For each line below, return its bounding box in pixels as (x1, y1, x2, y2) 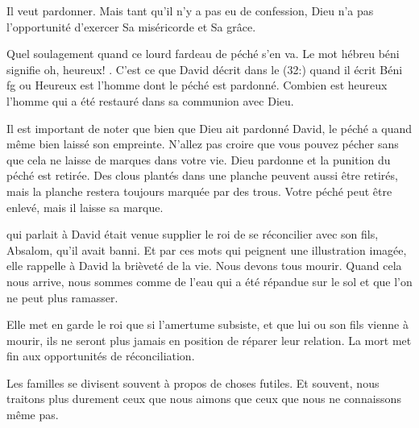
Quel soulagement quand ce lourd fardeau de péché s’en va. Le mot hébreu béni (6, 45, 400, 62)
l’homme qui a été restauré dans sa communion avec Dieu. (6, 92, 294, 109)
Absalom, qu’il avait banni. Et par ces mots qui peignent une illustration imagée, (6, 241, 407, 258)
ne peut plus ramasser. (6, 289, 118, 305)
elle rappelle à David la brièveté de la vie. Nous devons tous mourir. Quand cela (6, 257, 402, 274)
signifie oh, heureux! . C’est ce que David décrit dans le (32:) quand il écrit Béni (6, 60, 403, 77)
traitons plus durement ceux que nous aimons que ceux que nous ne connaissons (6, 390, 401, 407)
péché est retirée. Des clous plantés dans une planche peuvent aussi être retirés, (6, 167, 398, 184)
